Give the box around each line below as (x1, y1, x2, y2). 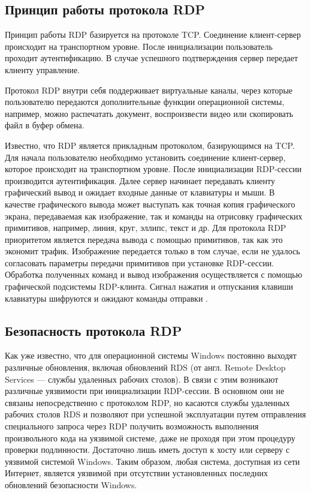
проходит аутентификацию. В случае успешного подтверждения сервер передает (5, 52, 298, 64)
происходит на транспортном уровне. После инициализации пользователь (5, 40, 273, 52)
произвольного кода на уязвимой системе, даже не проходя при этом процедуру (5, 431, 295, 444)
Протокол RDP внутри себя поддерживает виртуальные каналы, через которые (5, 83, 292, 96)
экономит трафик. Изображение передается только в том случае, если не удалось (5, 245, 300, 257)
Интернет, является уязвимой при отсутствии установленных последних (5, 467, 268, 479)
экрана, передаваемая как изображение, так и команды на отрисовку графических (5, 209, 303, 222)
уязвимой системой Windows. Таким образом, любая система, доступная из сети (5, 455, 300, 467)
